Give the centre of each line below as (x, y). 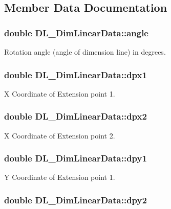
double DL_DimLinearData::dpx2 (76, 116)
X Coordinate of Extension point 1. (60, 93)
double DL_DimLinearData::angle (76, 32)
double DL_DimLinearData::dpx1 (76, 74)
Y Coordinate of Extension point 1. (60, 177)
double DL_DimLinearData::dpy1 (76, 158)
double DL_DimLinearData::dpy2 (76, 200)
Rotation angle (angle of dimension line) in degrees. (85, 52)
